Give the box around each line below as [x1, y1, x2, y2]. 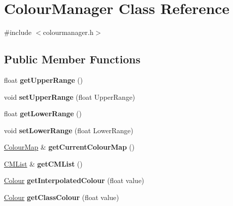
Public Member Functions [4, 51, 140, 67]
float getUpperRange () [4, 74, 83, 85]
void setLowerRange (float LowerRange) [4, 125, 133, 135]
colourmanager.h [43, 27, 94, 37]
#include [4, 27, 32, 37]
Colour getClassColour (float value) [4, 192, 119, 203]
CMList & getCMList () [4, 158, 83, 169]
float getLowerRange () [4, 108, 82, 119]
